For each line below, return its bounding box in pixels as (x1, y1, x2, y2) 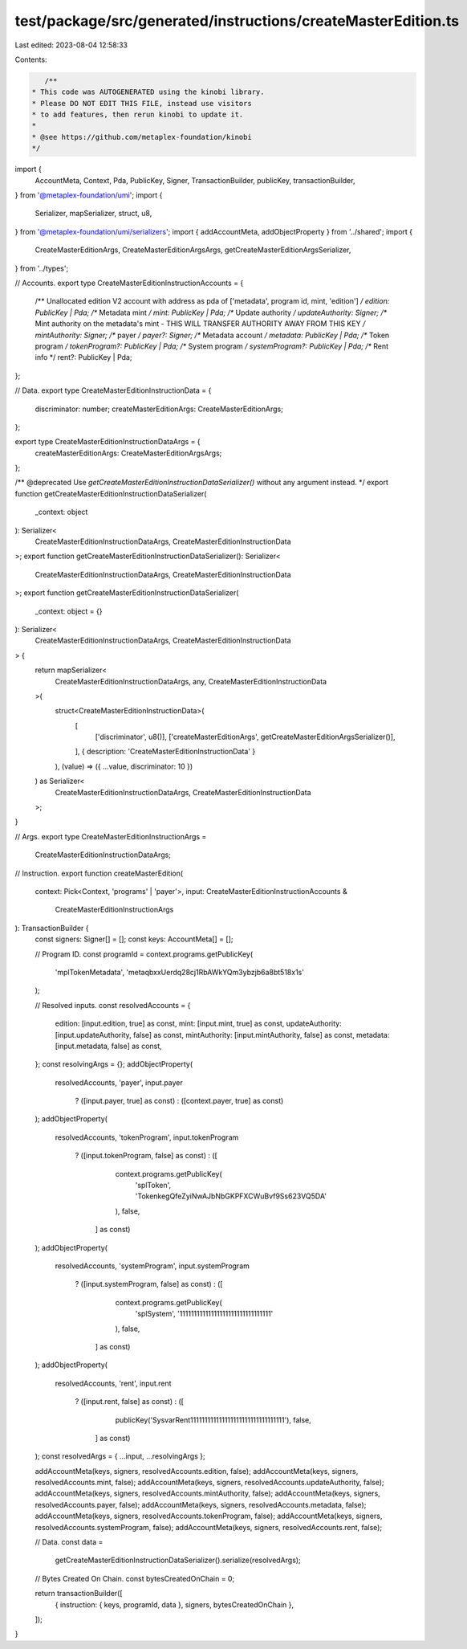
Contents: (14, 55, 47, 64)
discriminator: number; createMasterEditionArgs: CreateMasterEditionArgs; (35, 404, 284, 414)
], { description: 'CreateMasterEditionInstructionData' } (75, 747, 256, 757)
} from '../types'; (14, 263, 69, 273)
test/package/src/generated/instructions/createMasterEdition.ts (14, 12, 460, 30)
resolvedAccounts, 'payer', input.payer (55, 1077, 184, 1088)
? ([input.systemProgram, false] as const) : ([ (75, 1280, 223, 1289)
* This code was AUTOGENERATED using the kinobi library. (31, 88, 265, 96)
